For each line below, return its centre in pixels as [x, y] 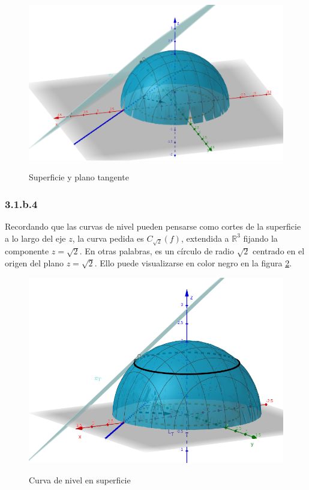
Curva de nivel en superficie [80, 480]
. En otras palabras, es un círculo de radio [157, 251]
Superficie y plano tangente [79, 177]
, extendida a [205, 238]
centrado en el [279, 251]
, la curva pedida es [108, 238]
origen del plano [34, 262]
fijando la [260, 238]
